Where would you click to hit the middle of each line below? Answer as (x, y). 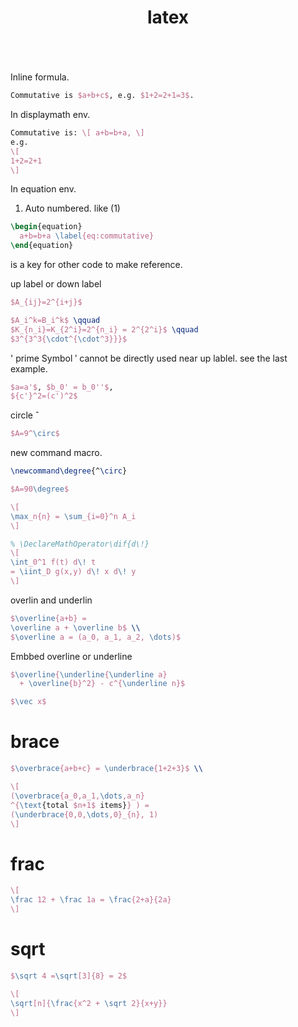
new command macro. (56, 453)
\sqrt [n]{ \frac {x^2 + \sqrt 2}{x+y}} (89, 1003)
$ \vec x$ (28, 702)
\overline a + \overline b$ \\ (75, 627)
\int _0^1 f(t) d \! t (53, 562)
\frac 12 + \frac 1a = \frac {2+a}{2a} (91, 900)
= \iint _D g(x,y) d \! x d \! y (73, 572)
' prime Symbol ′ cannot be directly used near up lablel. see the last (149, 358)
